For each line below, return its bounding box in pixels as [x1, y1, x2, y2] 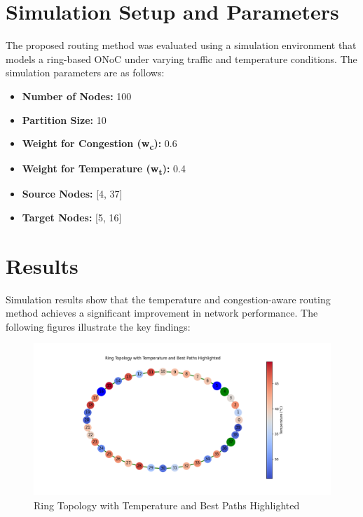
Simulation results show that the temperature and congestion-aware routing [6, 291, 331, 306]
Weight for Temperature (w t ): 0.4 [22, 161, 186, 178]
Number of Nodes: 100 [22, 88, 132, 103]
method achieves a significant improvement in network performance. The [6, 305, 318, 320]
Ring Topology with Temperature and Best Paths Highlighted [34, 498, 300, 512]
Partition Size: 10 [22, 112, 107, 127]
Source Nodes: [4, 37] [22, 186, 123, 201]
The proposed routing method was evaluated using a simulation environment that [6, 38, 357, 53]
